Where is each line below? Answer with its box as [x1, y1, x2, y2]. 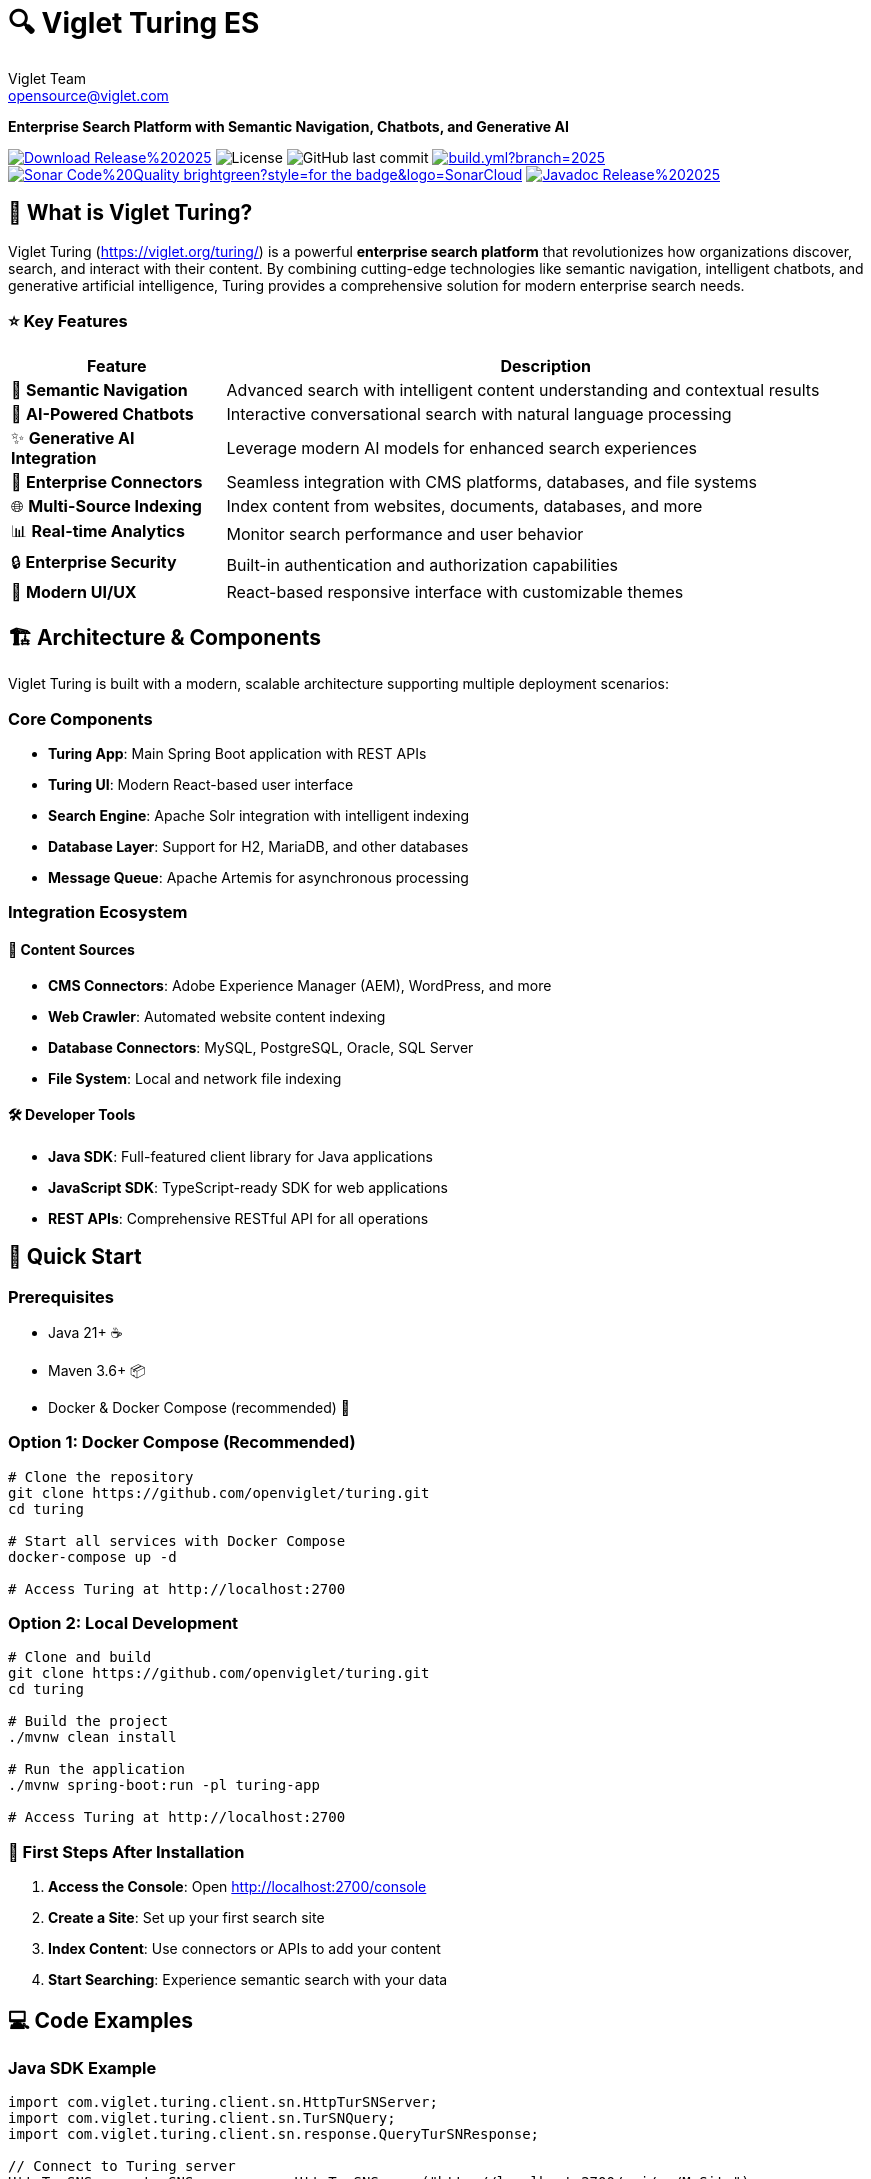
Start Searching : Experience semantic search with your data [48, 1971, 448, 1989]
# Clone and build [8, 1649, 152, 1666]
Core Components [8, 708, 153, 729]
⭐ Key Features [8, 310, 128, 331]
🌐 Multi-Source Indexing [11, 496, 202, 517]
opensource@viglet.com [8, 86, 169, 104]
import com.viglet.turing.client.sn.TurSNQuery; [8, 2110, 396, 2127]
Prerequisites [8, 1286, 114, 1307]
